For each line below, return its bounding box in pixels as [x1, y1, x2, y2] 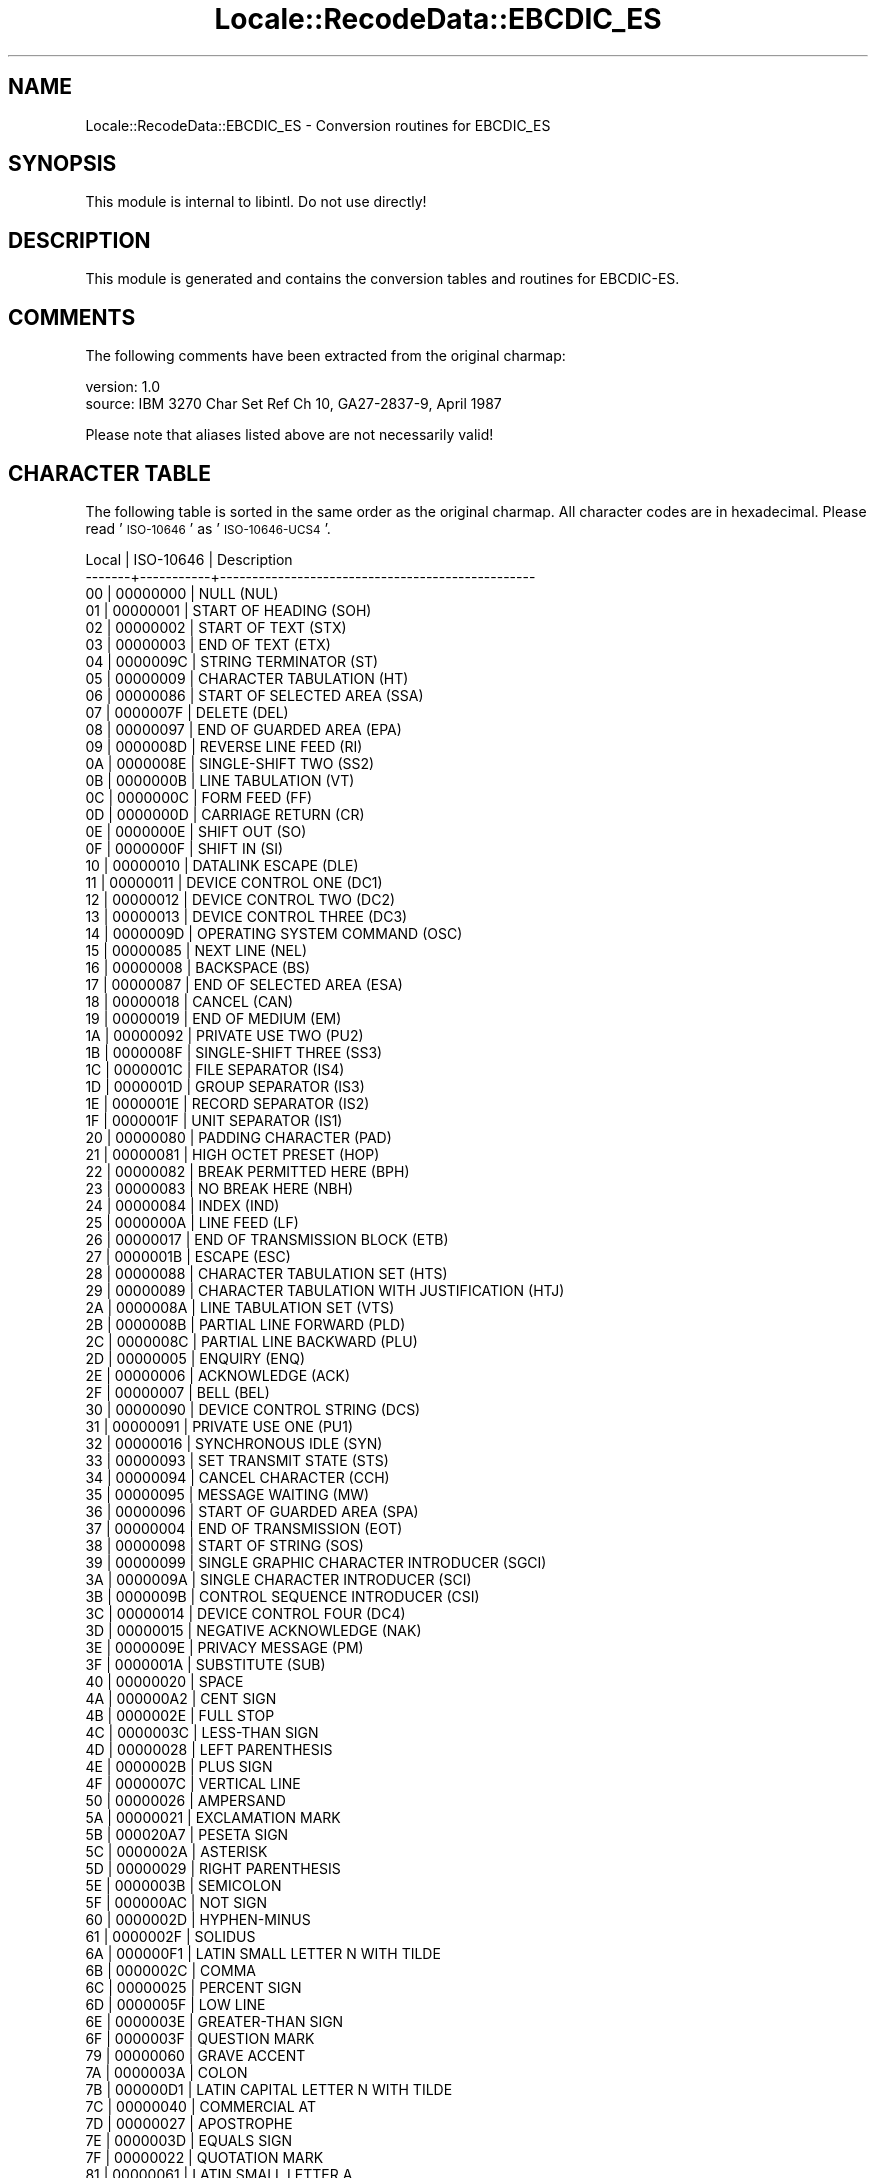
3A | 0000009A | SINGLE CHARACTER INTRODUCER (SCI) [85, 1570, 472, 1588]
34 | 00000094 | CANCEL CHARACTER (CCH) [85, 1468, 390, 1486]
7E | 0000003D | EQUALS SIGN [85, 2131, 293, 2149]
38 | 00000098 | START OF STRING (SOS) [85, 1536, 364, 1554]
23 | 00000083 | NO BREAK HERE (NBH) [85, 1179, 354, 1197]
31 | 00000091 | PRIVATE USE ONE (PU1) [85, 1417, 354, 1435]
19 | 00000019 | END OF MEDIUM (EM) [85, 1009, 342, 1027]
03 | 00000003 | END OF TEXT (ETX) [85, 635, 331, 653]
